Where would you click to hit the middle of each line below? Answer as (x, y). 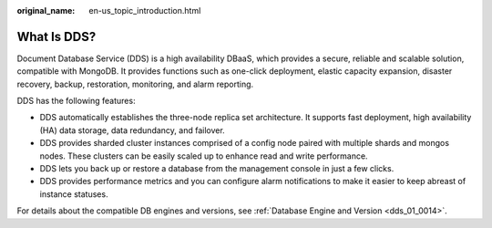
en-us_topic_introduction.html (145, 10)
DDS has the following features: (76, 101)
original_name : (46, 10)
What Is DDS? (56, 36)
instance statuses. (74, 194)
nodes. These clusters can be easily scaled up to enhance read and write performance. (204, 156)
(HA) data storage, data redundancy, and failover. (132, 130)
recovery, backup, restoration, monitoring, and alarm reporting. (135, 84)
